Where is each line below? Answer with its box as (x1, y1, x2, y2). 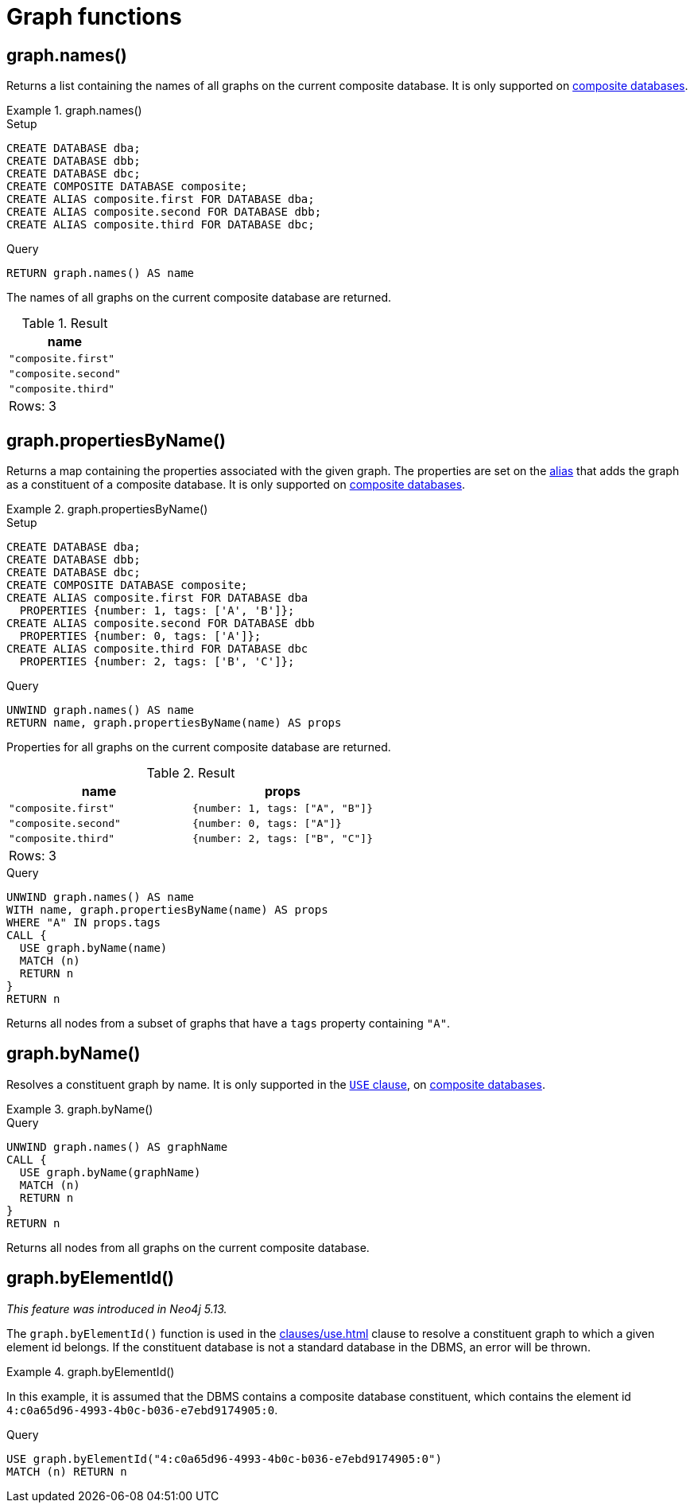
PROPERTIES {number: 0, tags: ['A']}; (19, 630, 262, 643)
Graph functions (6, 3, 182, 30)
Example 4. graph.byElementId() (6, 1364, 175, 1378)
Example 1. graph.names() (6, 103, 142, 118)
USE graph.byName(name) (19, 942, 168, 955)
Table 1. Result (21, 315, 108, 332)
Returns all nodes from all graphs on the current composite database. (6, 1240, 370, 1254)
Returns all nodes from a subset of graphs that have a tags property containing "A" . (6, 1016, 451, 1031)
